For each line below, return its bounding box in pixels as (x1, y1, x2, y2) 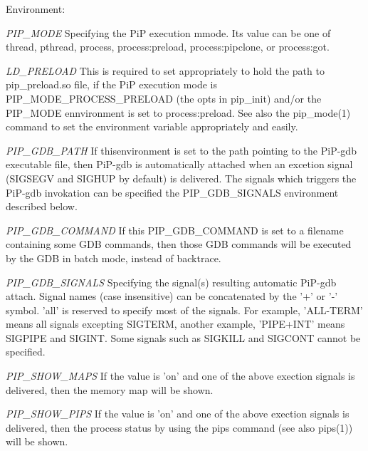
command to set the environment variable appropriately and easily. (6, 119, 298, 134)
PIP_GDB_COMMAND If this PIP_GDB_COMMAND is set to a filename (6, 222, 344, 237)
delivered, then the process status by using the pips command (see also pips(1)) (6, 420, 353, 435)
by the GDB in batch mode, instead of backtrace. (6, 250, 221, 265)
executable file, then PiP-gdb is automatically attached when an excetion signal (6, 157, 353, 172)
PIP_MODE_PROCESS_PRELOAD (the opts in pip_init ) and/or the (6, 90, 322, 105)
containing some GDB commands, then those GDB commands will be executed (6, 237, 352, 252)
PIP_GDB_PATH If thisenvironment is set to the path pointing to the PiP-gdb (6, 142, 357, 157)
